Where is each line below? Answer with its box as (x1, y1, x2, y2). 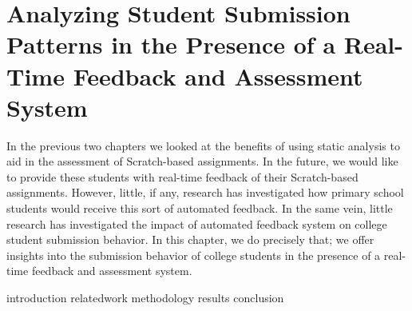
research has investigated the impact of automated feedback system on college (6, 215, 387, 232)
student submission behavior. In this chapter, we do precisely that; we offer (6, 231, 374, 248)
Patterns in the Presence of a (6, 28, 336, 61)
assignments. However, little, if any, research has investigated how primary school (6, 184, 404, 201)
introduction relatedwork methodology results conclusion (6, 289, 284, 306)
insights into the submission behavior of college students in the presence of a (6, 246, 381, 263)
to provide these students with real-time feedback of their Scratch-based (6, 168, 359, 185)
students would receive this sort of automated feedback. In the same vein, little (6, 200, 393, 217)
